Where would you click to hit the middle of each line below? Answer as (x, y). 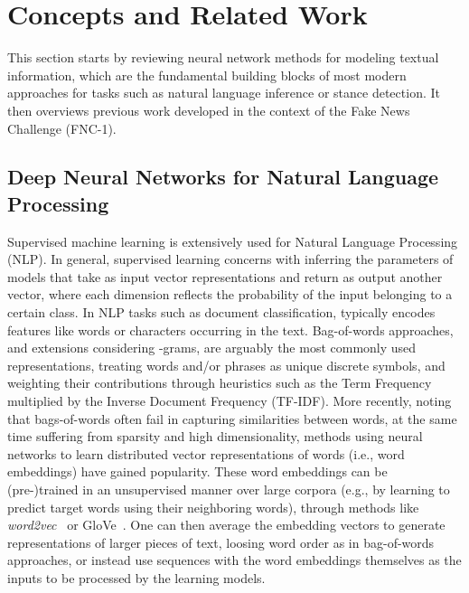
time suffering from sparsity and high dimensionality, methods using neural (215, 436)
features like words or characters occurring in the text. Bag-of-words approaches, (230, 329)
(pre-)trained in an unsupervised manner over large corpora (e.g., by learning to (229, 489)
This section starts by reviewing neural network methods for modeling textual (223, 57)
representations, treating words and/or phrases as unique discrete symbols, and (226, 365)
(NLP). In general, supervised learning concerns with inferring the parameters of (230, 259)
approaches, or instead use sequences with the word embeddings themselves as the (234, 560)
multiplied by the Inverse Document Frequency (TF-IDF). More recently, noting (230, 401)
